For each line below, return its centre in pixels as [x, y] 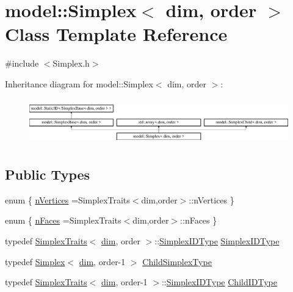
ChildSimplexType [177, 261]
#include [22, 63]
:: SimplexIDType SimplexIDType [217, 241]
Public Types [48, 174]
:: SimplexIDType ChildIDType [219, 282]
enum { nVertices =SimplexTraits [67, 199]
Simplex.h [71, 63]
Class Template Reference [116, 34]
